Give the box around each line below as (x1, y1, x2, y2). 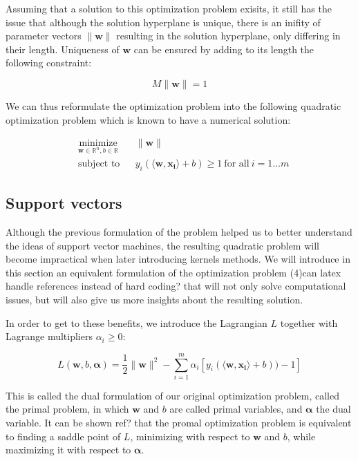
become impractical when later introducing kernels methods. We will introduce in (6, 252, 350, 266)
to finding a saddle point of (6, 429, 121, 443)
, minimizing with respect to (130, 429, 250, 443)
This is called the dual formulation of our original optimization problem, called (6, 388, 339, 402)
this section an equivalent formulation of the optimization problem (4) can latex (6, 265, 341, 279)
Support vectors (6, 192, 122, 214)
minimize (79, 138, 117, 149)
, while (287, 429, 316, 443)
